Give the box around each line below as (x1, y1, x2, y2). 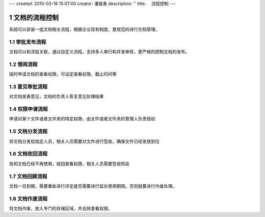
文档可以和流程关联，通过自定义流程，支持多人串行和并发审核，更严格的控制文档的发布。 (9, 49, 190, 55)
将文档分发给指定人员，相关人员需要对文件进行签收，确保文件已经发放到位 (9, 138, 159, 144)
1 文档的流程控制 (9, 13, 59, 22)
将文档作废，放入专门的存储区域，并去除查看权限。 (9, 206, 112, 212)
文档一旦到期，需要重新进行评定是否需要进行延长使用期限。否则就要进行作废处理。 (9, 183, 177, 189)
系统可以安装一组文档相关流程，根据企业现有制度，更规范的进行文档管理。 (9, 26, 159, 32)
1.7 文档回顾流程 (9, 173, 48, 180)
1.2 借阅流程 (9, 61, 38, 68)
